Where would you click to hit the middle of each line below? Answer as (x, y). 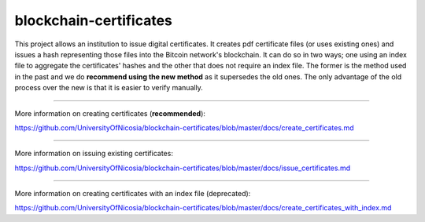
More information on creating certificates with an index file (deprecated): (133, 194)
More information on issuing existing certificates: (94, 154)
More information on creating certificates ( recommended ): (110, 113)
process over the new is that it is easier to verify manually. (109, 88)
